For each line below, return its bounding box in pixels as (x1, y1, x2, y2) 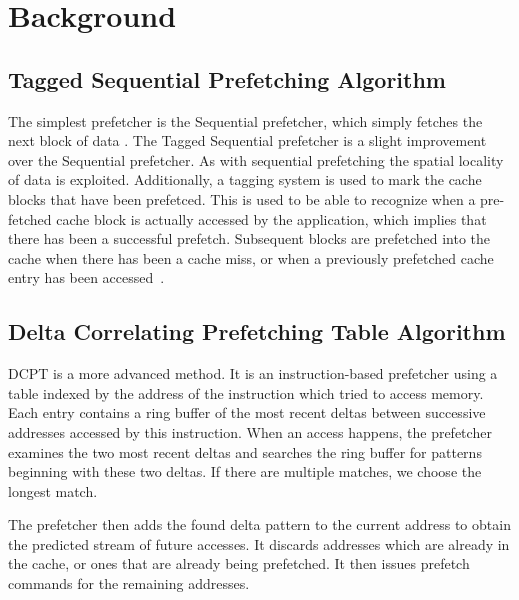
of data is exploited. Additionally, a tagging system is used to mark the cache (8, 169, 482, 190)
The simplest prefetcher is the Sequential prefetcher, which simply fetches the (8, 110, 483, 131)
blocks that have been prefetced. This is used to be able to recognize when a (8, 188, 476, 209)
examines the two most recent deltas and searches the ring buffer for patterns (8, 441, 482, 462)
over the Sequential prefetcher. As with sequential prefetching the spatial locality (8, 149, 504, 170)
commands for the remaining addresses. (8, 573, 250, 594)
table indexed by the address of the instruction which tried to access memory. (8, 382, 484, 403)
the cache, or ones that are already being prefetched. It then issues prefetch (8, 553, 470, 574)
